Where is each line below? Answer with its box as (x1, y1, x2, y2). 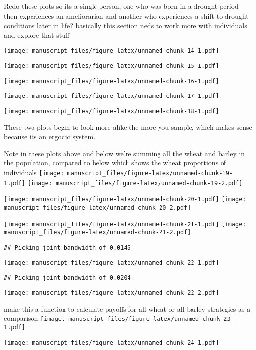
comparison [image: (4, 313, 65, 323)
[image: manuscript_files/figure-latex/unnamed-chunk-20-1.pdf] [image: (4, 196, 246, 203)
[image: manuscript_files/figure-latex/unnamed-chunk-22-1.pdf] (4, 259, 219, 266)
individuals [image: (4, 167, 64, 178)
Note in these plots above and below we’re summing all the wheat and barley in (4, 148, 245, 158)
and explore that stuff (4, 30, 70, 40)
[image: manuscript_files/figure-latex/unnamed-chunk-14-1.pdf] (4, 47, 219, 55)
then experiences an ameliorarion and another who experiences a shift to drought (4, 10, 249, 21)
